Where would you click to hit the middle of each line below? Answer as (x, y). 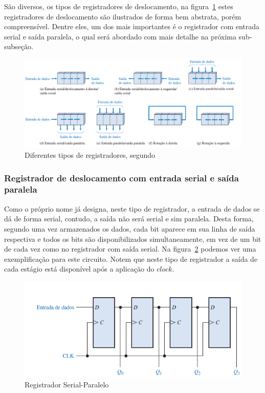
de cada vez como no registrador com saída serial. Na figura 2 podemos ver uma (130, 249)
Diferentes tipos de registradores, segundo (90, 155)
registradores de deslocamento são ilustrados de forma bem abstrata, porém (123, 16)
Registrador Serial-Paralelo (67, 384)
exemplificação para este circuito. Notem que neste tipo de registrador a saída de (131, 258)
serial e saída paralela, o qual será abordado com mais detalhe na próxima (120, 36)
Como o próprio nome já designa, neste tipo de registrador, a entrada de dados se (132, 208)
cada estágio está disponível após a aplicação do (79, 269)
